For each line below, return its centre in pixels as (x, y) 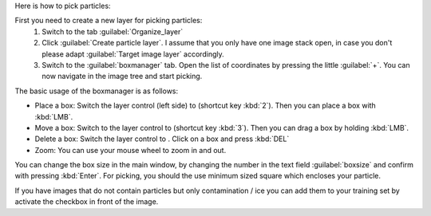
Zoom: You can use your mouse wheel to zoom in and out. (130, 150)
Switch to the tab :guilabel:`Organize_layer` (113, 31)
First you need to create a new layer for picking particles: (109, 21)
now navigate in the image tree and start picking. (122, 77)
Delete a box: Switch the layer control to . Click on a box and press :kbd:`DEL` (162, 139)
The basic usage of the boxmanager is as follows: (97, 91)
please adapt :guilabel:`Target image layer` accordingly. (133, 54)
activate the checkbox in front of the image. (87, 202)
